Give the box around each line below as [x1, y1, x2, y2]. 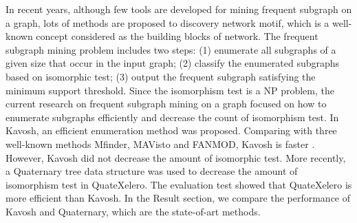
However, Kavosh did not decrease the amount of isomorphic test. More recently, [6, 150, 346, 164]
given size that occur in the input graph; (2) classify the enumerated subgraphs [6, 56, 340, 70]
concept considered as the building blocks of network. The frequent [36, 29, 318, 43]
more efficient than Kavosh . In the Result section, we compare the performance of [6, 191, 351, 205]
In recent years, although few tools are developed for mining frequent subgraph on [6, 2, 352, 16]
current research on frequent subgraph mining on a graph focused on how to [6, 96, 327, 111]
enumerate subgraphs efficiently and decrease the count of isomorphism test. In [6, 109, 339, 124]
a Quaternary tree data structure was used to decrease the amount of [6, 164, 298, 178]
